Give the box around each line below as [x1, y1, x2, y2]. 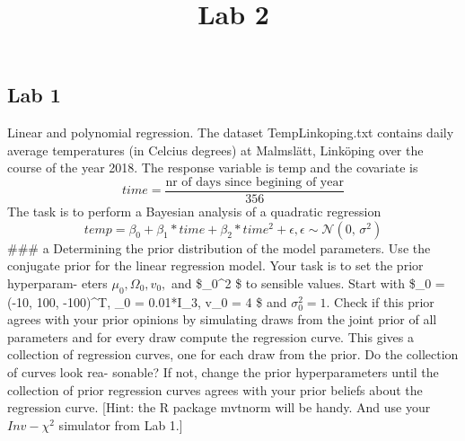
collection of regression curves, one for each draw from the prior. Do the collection [7, 345, 459, 364]
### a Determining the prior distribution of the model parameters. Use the [7, 238, 431, 257]
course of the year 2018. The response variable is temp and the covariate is [7, 158, 418, 177]
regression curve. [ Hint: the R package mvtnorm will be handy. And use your [7, 398, 431, 417]
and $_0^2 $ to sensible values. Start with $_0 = [171, 273, 445, 292]
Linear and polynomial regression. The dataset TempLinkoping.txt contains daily [7, 123, 454, 142]
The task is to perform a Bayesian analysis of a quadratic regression [7, 202, 382, 221]
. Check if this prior [326, 292, 434, 311]
